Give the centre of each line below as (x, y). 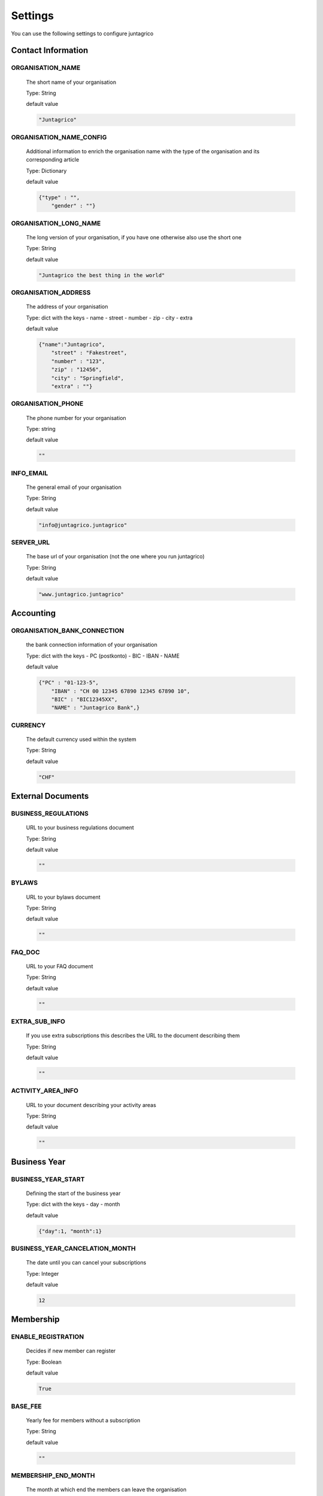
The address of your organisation (67, 307)
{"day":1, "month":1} (70, 1231)
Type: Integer (42, 1273)
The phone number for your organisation (76, 418)
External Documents (50, 796)
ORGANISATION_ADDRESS (51, 293)
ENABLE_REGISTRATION (48, 1337)
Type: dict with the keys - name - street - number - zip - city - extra (109, 318)
